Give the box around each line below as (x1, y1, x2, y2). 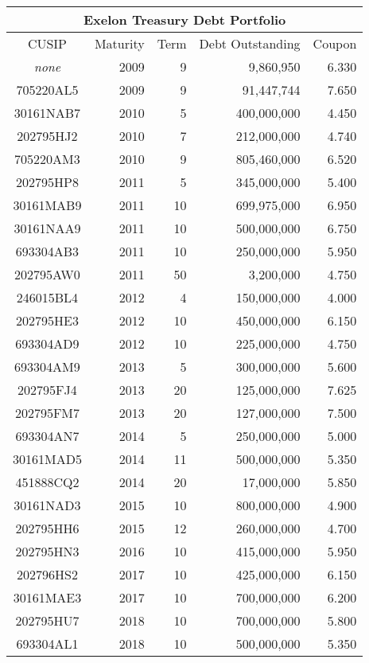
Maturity (94, 34, 145, 53)
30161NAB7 (14, 103, 81, 122)
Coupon (313, 34, 357, 53)
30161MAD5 (13, 450, 82, 468)
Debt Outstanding (199, 34, 301, 53)
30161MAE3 (13, 588, 82, 606)
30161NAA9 (14, 219, 81, 237)
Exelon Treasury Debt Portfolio (84, 10, 286, 29)
